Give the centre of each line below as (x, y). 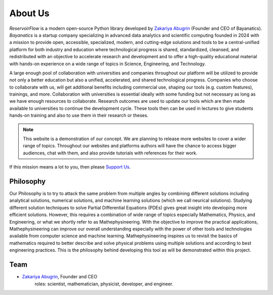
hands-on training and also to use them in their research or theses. (79, 115)
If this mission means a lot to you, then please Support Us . (70, 167)
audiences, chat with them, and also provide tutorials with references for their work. (110, 153)
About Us (30, 13)
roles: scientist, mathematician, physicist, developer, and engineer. (104, 284)
